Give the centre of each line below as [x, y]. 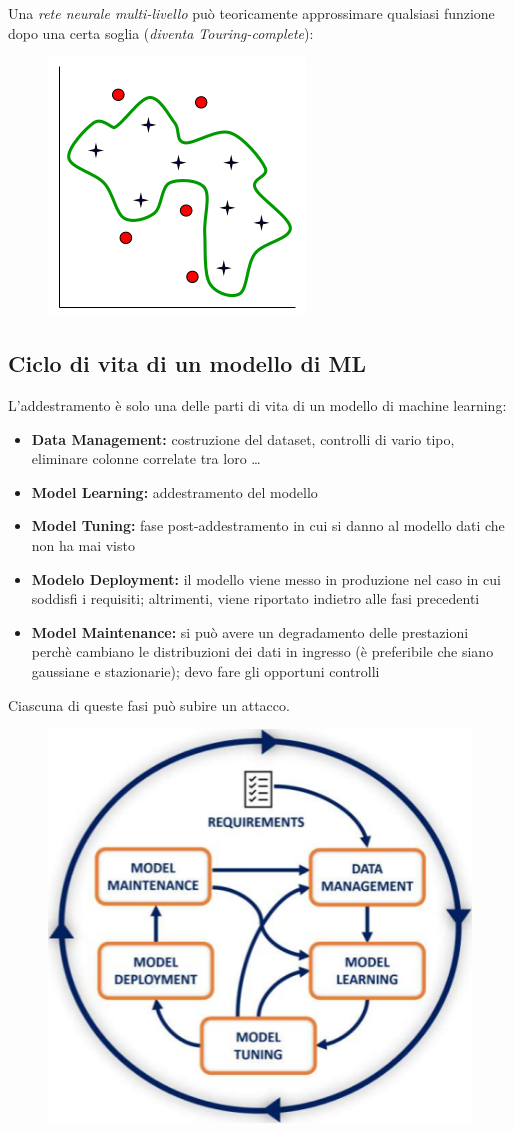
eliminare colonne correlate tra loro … [146, 458]
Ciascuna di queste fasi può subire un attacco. [149, 704]
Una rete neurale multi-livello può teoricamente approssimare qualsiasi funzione [251, 13]
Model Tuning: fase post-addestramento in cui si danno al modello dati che [268, 525]
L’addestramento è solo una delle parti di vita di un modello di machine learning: [257, 404]
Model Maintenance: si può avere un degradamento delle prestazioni [250, 631]
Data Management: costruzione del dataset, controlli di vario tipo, [243, 438]
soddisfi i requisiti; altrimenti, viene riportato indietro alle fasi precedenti [255, 598]
